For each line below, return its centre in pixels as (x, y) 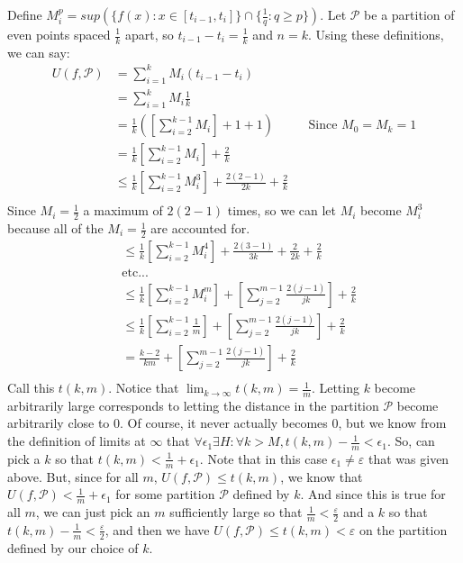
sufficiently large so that (236, 512)
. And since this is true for (373, 494)
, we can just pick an (93, 512)
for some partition (165, 494)
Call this (31, 388)
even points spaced (59, 34)
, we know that (322, 476)
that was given (409, 458)
